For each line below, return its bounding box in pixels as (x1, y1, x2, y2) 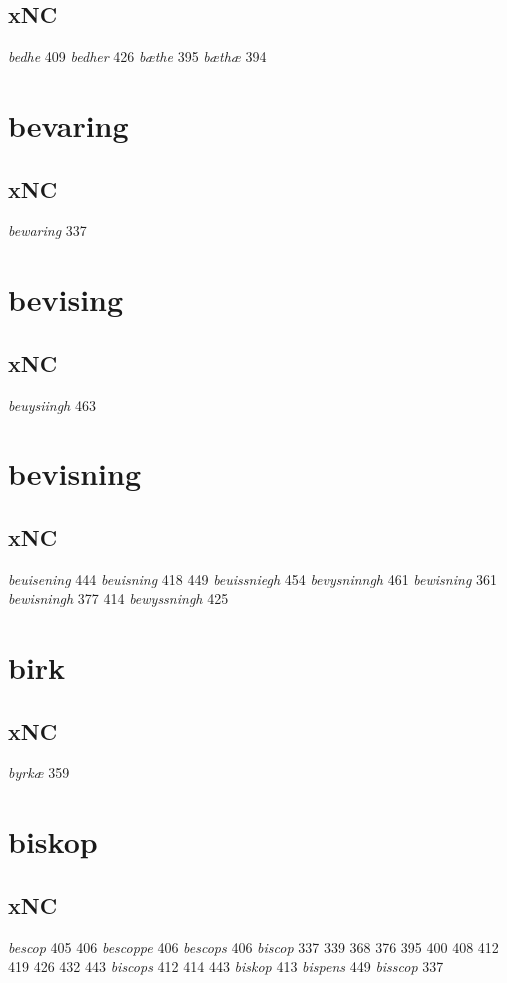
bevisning (8, 453, 142, 494)
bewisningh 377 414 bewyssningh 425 (8, 588, 229, 609)
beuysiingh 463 (8, 394, 96, 415)
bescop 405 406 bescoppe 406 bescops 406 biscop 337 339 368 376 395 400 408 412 (8, 936, 499, 957)
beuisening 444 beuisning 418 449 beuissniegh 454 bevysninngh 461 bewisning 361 (8, 568, 497, 589)
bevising (8, 279, 124, 320)
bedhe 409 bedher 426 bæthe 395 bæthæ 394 (8, 46, 267, 67)
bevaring (8, 104, 129, 145)
